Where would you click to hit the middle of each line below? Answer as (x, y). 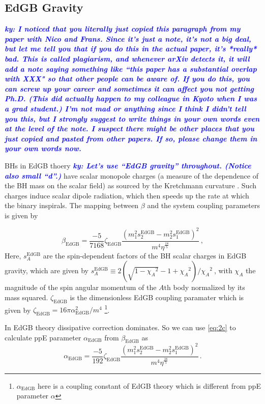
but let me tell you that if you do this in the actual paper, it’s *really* (131, 49)
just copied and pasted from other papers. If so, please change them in (131, 138)
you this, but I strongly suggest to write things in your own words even (132, 118)
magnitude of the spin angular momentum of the (81, 287)
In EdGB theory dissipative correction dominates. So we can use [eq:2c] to (120, 327)
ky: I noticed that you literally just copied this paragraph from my (123, 29)
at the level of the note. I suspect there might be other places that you (129, 128)
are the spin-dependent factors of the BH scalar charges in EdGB (145, 255)
